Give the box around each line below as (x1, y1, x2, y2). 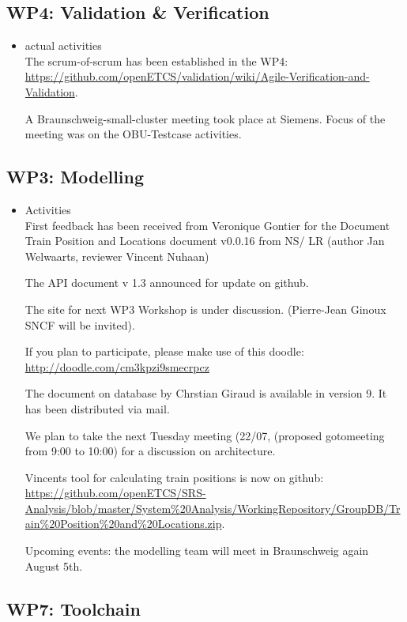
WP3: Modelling (6, 164, 145, 189)
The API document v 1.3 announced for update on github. (24, 274, 309, 291)
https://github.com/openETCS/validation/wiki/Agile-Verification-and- (24, 68, 370, 85)
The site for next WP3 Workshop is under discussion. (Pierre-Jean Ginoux (24, 300, 386, 317)
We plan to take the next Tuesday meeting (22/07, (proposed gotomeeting (24, 427, 385, 443)
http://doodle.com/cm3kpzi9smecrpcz (24, 358, 209, 375)
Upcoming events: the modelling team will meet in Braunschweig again (24, 542, 369, 559)
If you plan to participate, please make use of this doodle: (24, 343, 304, 360)
